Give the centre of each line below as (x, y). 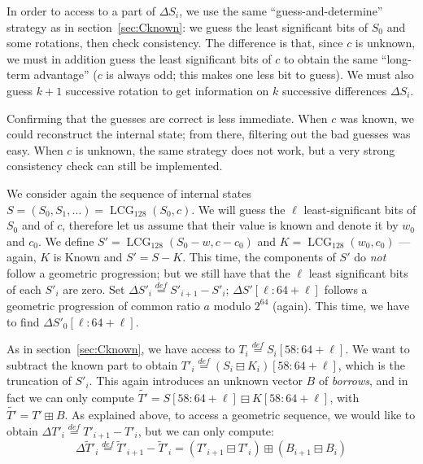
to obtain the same (331, 58)
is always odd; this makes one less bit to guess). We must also (260, 74)
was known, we (377, 118)
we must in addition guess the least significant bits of (139, 58)
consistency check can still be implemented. (115, 166)
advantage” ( (65, 74)
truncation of (39, 381)
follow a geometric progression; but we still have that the (148, 272)
